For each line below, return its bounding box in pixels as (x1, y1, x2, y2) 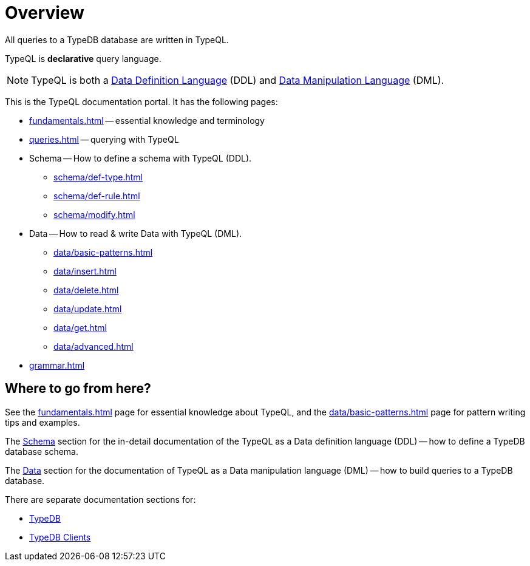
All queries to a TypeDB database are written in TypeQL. (5, 34, 229, 45)
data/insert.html (53, 265, 117, 276)
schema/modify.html (53, 209, 135, 220)
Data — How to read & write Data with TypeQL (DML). (29, 228, 242, 239)
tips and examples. (5, 417, 80, 428)
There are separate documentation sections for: (5, 494, 196, 505)
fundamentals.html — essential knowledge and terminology (29, 115, 265, 126)
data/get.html (53, 322, 107, 333)
